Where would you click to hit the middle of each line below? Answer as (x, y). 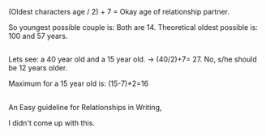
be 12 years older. (38, 68)
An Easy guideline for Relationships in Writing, (85, 107)
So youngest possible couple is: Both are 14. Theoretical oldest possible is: (133, 27)
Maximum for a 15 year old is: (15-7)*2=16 (78, 83)
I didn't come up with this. (52, 123)
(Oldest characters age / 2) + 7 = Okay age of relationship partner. (119, 12)
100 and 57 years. (38, 36)
